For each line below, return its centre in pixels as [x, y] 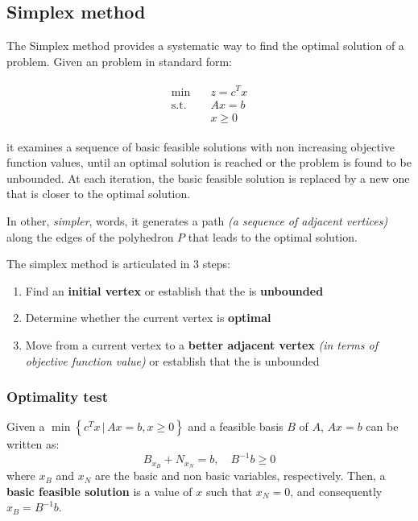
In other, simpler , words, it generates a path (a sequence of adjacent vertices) [197, 220]
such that [229, 491]
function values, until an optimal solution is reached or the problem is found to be [209, 162]
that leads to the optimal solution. [273, 236]
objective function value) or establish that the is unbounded [172, 360]
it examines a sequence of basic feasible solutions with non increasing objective [201, 146]
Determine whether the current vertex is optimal [148, 318]
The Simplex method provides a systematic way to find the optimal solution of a [205, 45]
